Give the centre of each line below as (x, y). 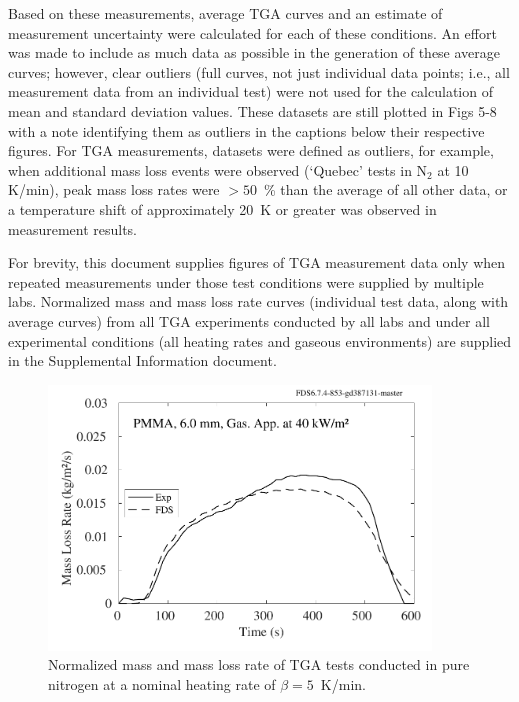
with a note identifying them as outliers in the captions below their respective (246, 130)
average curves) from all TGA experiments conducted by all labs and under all (249, 320)
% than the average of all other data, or (385, 189)
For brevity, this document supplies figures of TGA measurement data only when (257, 262)
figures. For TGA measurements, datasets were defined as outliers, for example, (251, 150)
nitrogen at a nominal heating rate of (162, 683)
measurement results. (73, 228)
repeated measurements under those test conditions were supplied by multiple (246, 281)
